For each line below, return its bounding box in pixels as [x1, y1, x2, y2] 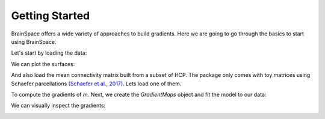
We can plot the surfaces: [11, 60, 75, 67]
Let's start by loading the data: [11, 49, 87, 56]
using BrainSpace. [11, 38, 57, 45]
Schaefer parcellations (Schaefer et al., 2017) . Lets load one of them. [11, 80, 182, 87]
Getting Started [11, 9, 90, 22]
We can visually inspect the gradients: [11, 102, 106, 109]
